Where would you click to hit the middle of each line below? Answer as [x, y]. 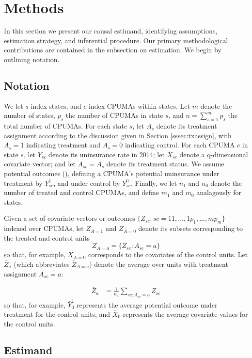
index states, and [56, 106]
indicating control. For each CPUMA [180, 145]
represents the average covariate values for [185, 314]
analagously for [219, 192]
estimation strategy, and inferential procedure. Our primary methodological [116, 40]
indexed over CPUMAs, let [44, 228]
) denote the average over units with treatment [159, 264]
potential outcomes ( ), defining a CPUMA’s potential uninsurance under [112, 173]
